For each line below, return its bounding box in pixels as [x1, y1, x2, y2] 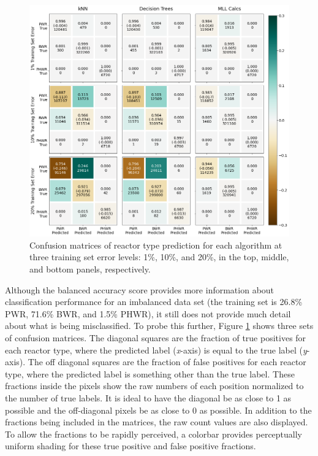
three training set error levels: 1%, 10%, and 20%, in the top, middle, [29, 250, 289, 263]
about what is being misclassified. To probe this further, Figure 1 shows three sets [5, 319, 314, 332]
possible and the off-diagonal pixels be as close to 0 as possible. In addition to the [5, 403, 312, 416]
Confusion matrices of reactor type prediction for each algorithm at [29, 238, 282, 251]
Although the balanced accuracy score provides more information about [5, 283, 274, 296]
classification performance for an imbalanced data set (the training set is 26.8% [5, 295, 303, 308]
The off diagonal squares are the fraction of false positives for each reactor [28, 355, 306, 368]
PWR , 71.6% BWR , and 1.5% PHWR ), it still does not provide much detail [5, 307, 291, 320]
